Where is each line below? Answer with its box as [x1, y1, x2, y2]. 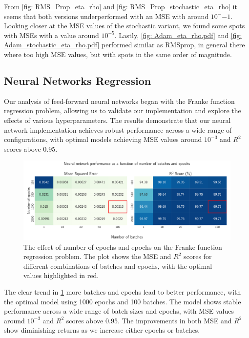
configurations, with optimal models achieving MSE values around [4, 134, 202, 144]
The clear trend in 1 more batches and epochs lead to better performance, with [4, 287, 241, 297]
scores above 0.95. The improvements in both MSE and [66, 315, 232, 325]
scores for [184, 251, 212, 261]
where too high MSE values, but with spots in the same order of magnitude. [4, 49, 232, 59]
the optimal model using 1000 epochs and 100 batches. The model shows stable [4, 296, 241, 306]
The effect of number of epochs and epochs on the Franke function [23, 241, 222, 252]
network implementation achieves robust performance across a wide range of [4, 124, 232, 135]
